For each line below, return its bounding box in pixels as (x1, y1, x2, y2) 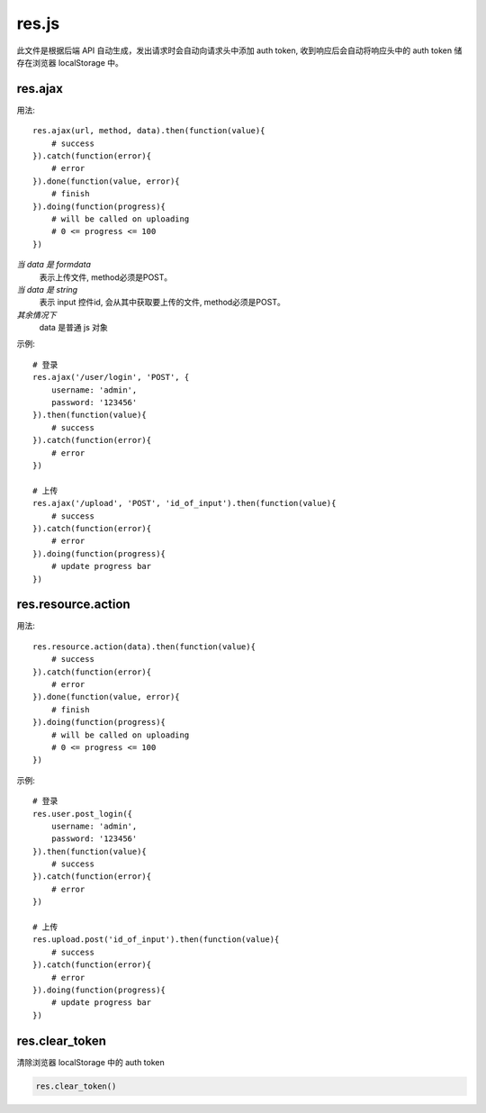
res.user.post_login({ (32, 809, 133, 819)
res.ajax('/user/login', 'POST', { (32, 372, 190, 383)
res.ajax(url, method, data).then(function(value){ (32, 126, 265, 136)
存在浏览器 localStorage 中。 (16, 57, 123, 68)
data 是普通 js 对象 (39, 322, 108, 333)
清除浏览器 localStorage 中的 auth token (16, 1056, 166, 1067)
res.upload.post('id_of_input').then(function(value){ (32, 935, 280, 945)
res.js (16, 14, 60, 33)
